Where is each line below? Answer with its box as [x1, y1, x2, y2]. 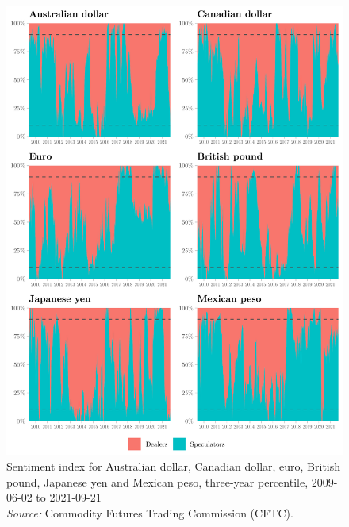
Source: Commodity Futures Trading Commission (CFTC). [6, 504, 293, 521]
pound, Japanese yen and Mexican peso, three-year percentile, [6, 473, 309, 490]
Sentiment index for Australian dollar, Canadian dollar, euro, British [6, 457, 341, 474]
